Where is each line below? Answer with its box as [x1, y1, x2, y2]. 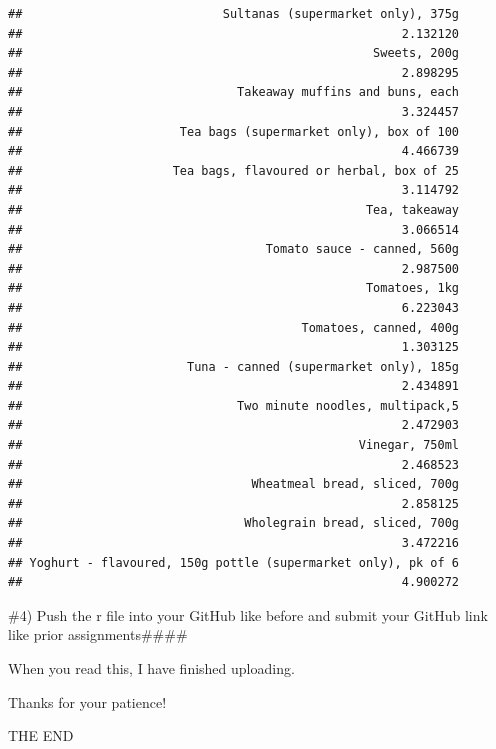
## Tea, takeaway [8, 202, 460, 217]
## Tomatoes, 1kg [8, 281, 460, 296]
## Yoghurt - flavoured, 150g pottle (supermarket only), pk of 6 [8, 555, 460, 570]
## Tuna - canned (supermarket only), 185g [8, 359, 460, 374]
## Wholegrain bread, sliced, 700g [8, 516, 460, 531]
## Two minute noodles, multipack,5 [8, 398, 460, 413]
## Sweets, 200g [8, 46, 460, 61]
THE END [8, 725, 74, 746]
